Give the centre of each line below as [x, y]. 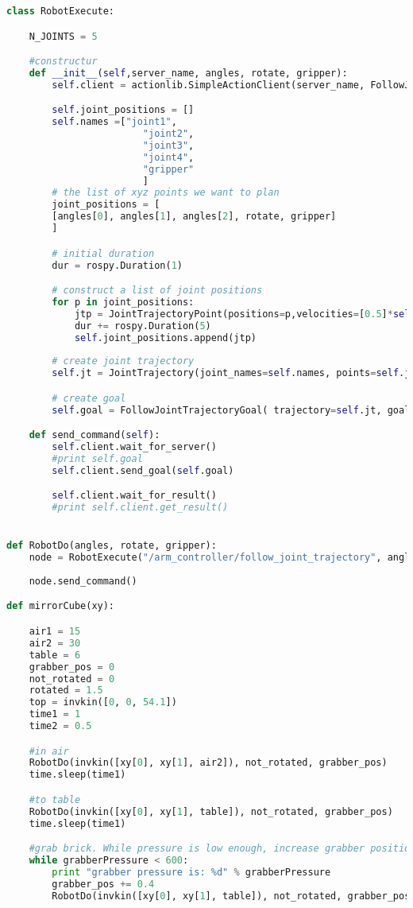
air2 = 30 [55, 643]
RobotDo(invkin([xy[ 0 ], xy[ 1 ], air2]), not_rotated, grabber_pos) [208, 763]
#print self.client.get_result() [140, 508]
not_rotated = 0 [72, 679]
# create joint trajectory [123, 361]
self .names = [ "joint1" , [114, 122]
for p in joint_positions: [123, 302]
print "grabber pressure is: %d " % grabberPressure [191, 872]
